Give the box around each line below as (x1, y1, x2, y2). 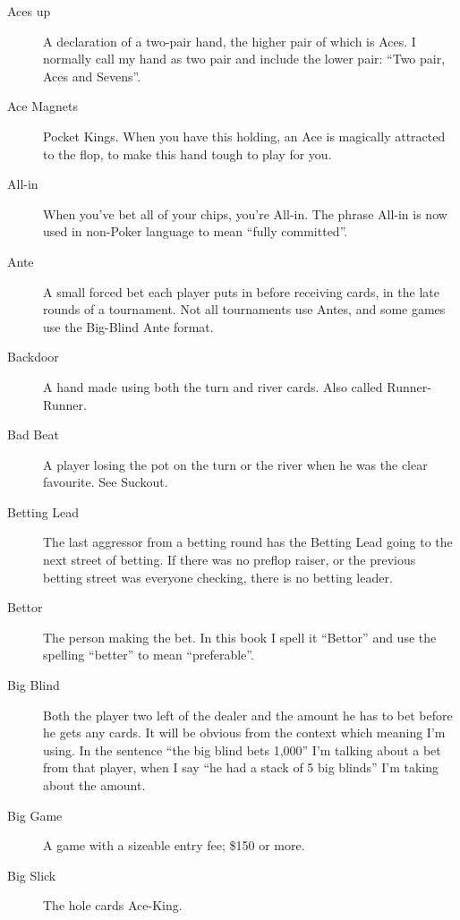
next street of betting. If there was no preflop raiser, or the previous (43, 550, 416, 569)
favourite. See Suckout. (43, 473, 168, 491)
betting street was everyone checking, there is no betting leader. (43, 567, 393, 586)
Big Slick (7, 865, 56, 884)
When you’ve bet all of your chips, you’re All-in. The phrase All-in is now (43, 204, 447, 223)
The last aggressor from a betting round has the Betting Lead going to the (43, 532, 453, 551)
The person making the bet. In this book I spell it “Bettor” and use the (43, 627, 437, 646)
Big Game (7, 805, 63, 824)
